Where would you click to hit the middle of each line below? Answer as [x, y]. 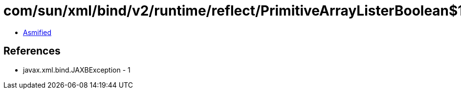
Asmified [37, 32]
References [32, 51]
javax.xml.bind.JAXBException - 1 [77, 70]
